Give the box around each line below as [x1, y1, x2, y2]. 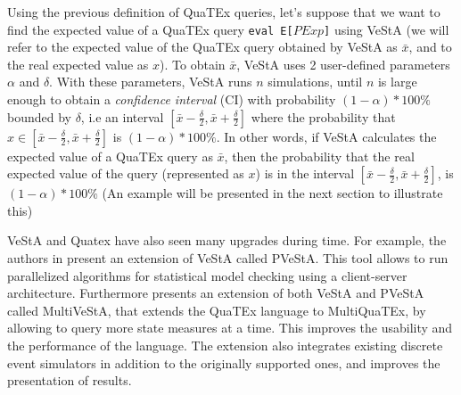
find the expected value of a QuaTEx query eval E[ [7, 20, 293, 38]
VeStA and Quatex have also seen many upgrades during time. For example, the [7, 231, 447, 250]
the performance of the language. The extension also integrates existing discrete [7, 335, 443, 354]
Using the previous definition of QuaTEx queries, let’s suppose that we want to [7, 3, 440, 21]
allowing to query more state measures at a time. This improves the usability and [7, 318, 453, 337]
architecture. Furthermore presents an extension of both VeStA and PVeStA [7, 284, 424, 302]
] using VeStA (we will [324, 20, 449, 38]
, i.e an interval [80, 107, 164, 126]
